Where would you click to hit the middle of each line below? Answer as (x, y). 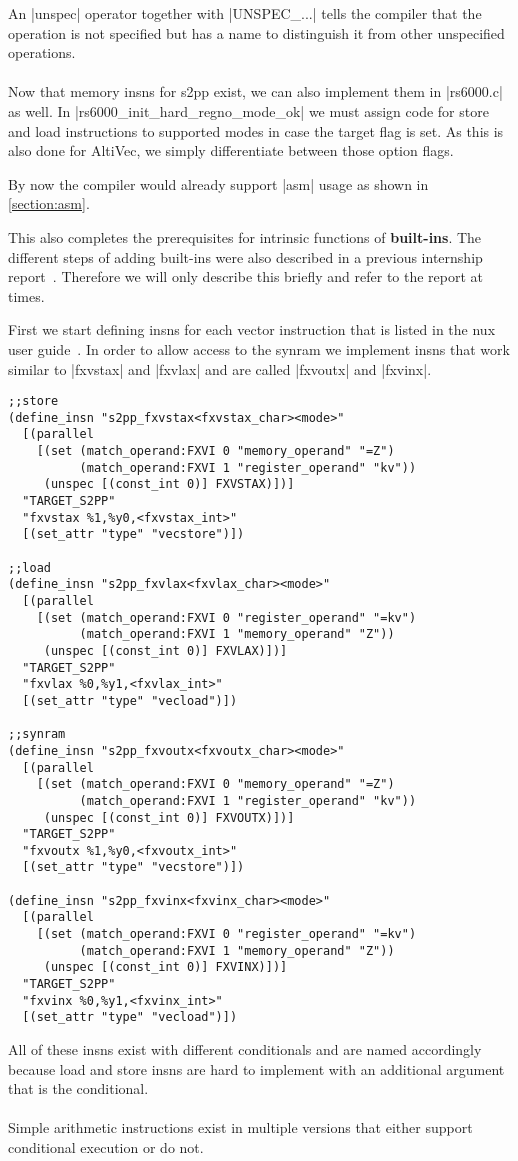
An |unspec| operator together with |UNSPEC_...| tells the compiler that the (245, 13)
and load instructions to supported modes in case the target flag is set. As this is (256, 130)
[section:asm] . (49, 203)
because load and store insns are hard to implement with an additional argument (256, 1068)
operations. (42, 52)
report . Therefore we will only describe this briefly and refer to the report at (246, 276)
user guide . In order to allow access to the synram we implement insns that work (259, 348)
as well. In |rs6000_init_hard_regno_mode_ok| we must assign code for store (248, 110)
